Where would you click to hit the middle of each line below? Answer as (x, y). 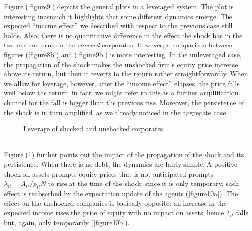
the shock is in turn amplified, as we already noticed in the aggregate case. (116, 112)
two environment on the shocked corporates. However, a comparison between (118, 45)
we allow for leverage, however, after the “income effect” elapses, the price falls (122, 83)
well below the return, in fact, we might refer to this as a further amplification (121, 93)
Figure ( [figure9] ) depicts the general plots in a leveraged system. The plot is (119, 6)
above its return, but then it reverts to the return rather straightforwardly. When (126, 74)
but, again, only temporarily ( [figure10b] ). (67, 222)
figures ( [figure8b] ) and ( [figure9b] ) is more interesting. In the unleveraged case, (123, 54)
